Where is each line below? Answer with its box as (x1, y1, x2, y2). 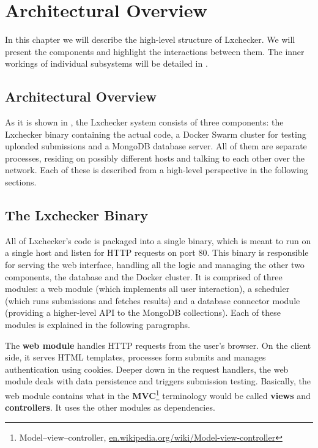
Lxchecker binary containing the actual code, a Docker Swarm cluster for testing (5, 127, 306, 140)
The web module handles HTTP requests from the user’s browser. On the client (5, 338, 311, 351)
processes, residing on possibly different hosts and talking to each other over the (5, 151, 305, 164)
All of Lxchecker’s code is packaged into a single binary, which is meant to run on (5, 234, 311, 247)
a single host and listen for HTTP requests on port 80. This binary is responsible (5, 246, 309, 259)
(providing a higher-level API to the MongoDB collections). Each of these (5, 306, 281, 319)
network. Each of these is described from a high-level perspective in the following (5, 163, 308, 176)
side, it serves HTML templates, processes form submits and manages (5, 351, 266, 364)
